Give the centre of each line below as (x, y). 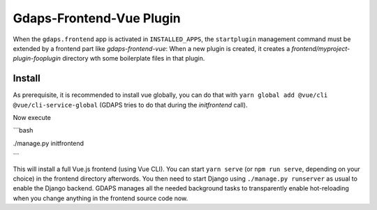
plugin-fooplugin (37, 59)
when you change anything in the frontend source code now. (101, 198)
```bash (23, 130)
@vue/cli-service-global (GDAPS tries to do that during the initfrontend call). (130, 105)
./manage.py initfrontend (48, 143)
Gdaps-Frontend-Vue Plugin (97, 18)
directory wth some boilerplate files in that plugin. (134, 59)
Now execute (32, 118)
